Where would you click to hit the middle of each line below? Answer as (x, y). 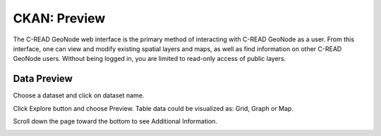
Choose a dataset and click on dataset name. (79, 95)
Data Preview (43, 79)
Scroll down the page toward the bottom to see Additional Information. (115, 121)
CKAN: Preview (59, 18)
